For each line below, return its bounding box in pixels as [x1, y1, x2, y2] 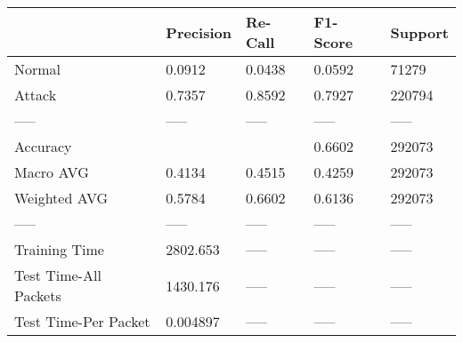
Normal [14, 59, 61, 79]
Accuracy [14, 136, 72, 156]
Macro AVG [14, 162, 89, 182]
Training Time [14, 239, 104, 259]
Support [390, 21, 449, 43]
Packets [14, 285, 61, 306]
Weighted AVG [14, 187, 109, 208]
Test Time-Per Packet [14, 311, 150, 331]
